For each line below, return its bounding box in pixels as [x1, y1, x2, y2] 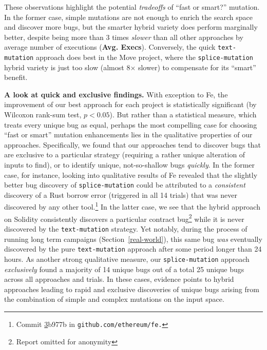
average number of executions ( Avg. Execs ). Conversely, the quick [4, 42, 216, 52]
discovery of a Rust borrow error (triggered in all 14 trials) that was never [4, 189, 237, 200]
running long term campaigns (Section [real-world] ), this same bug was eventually [4, 233, 262, 244]
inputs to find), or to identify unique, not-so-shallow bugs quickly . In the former [4, 159, 255, 170]
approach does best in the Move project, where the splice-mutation [35, 52, 253, 63]
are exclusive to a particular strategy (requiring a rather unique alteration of [4, 149, 245, 160]
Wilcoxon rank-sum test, [4, 109, 82, 120]
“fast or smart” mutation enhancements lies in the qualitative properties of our [4, 129, 253, 140]
